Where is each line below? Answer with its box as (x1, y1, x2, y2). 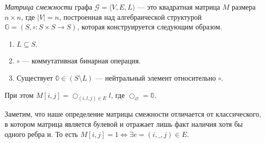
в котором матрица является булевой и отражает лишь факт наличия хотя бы (5, 119, 243, 129)
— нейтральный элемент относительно (95, 72, 216, 83)
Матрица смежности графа (5, 2, 92, 12)
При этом (5, 89, 34, 100)
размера (231, 2, 256, 12)
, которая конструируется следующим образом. (77, 21, 222, 32)
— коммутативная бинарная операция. (22, 55, 141, 66)
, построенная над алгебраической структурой (59, 11, 202, 22)
